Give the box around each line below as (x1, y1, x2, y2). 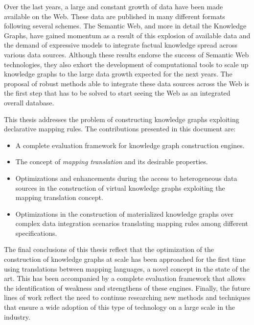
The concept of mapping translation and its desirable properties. (15, 156, 208, 167)
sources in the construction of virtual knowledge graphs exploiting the (15, 182, 225, 193)
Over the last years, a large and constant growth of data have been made (4, 1, 223, 11)
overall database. (4, 97, 54, 107)
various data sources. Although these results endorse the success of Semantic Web (4, 49, 249, 59)
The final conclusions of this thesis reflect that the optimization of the (4, 244, 214, 254)
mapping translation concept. (15, 192, 103, 202)
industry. (4, 311, 30, 322)
